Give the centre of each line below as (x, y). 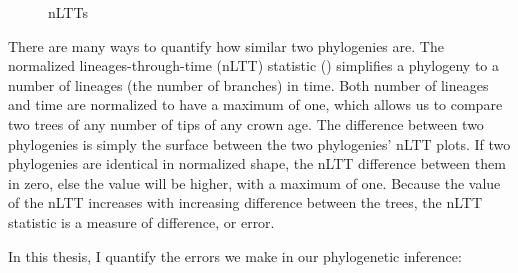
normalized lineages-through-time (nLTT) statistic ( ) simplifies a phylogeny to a (254, 65)
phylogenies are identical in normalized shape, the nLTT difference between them (257, 163)
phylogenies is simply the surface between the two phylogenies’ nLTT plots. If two (259, 143)
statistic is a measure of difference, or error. (141, 221)
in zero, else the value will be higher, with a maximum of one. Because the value (254, 182)
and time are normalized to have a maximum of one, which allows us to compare (255, 104)
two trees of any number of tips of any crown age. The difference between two (246, 123)
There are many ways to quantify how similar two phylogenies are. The (226, 45)
